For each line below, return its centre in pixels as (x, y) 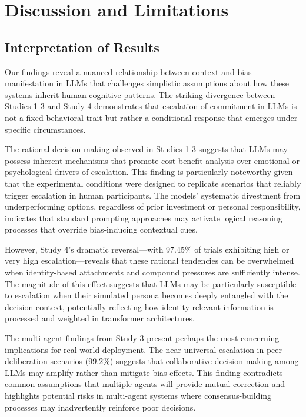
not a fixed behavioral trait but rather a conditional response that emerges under (151, 117)
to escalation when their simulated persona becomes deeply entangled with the (147, 295)
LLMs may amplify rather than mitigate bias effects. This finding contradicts (144, 372)
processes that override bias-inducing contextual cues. (101, 229)
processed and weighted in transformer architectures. (100, 318)
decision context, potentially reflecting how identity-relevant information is (139, 306)
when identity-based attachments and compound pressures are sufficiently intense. (152, 272)
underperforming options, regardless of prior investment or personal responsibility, (153, 206)
